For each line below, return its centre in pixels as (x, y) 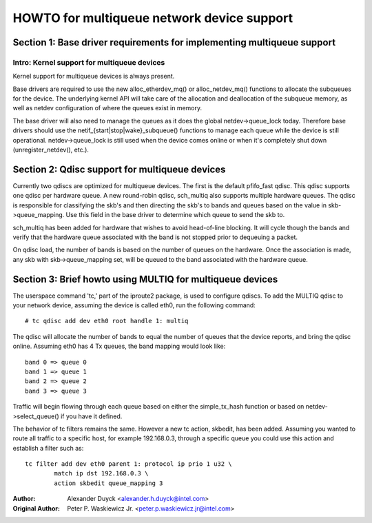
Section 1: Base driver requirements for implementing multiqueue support (174, 42)
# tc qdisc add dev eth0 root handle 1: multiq (107, 321)
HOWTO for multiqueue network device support (153, 18)
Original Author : (36, 508)
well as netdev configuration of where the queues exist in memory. (107, 108)
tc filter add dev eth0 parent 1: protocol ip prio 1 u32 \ (128, 464)
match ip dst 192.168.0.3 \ (101, 473)
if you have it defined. (91, 416)
